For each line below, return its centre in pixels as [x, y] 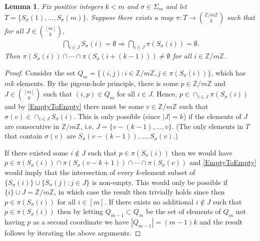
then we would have [202, 152]
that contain [24, 136]
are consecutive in [32, 126]
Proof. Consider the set [40, 73]
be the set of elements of [183, 211]
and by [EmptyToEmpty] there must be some [74, 106]
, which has [228, 73]
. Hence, [165, 94]
